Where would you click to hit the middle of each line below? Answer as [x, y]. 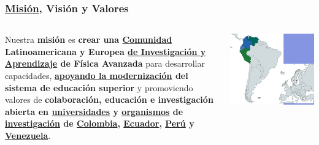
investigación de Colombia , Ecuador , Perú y [100, 123]
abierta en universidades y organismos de [94, 111]
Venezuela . [28, 135]
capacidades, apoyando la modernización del [97, 75]
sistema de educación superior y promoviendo [99, 87]
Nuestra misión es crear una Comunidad [89, 39]
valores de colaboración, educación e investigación [109, 99]
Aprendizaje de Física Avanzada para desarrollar [105, 63]
